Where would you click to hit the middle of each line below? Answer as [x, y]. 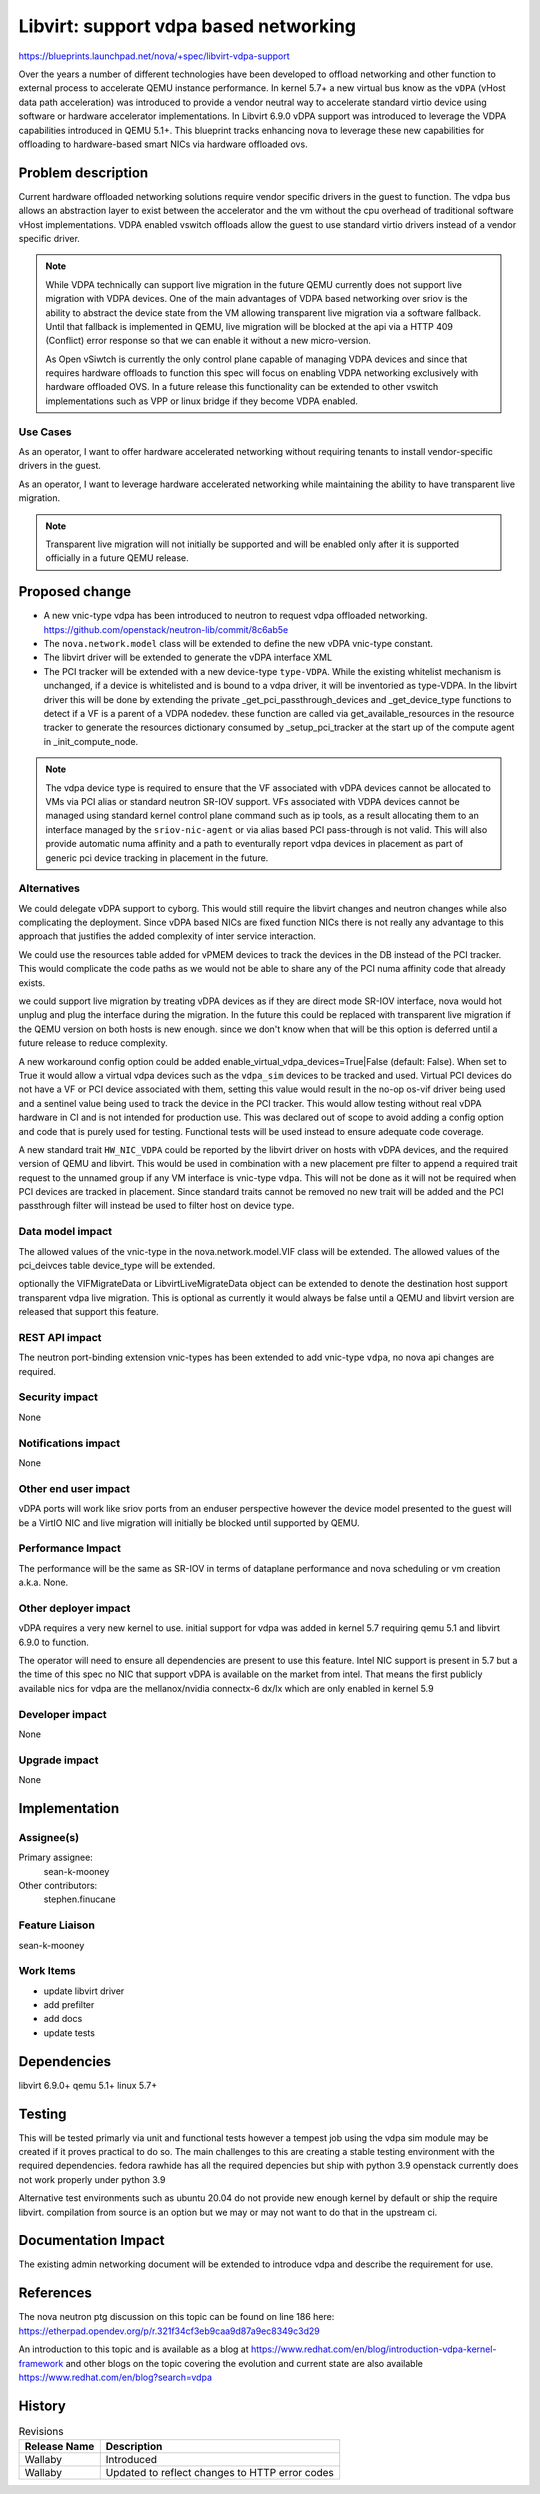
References [55, 2293]
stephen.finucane [79, 1899]
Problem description [83, 172]
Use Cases [45, 432]
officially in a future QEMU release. [117, 558]
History [42, 2405]
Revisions [41, 2432]
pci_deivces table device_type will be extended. [117, 1265]
